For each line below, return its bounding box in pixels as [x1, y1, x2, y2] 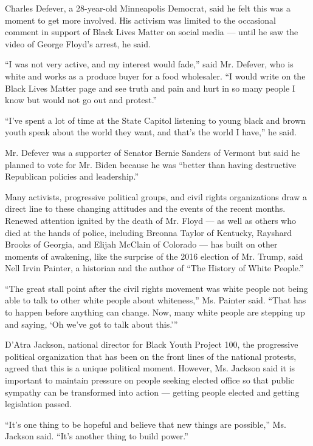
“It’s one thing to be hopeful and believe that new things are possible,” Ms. [5, 417, 286, 430]
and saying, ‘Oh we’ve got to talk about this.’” [5, 317, 178, 330]
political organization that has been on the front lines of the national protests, [5, 350, 297, 362]
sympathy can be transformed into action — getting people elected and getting [5, 385, 300, 398]
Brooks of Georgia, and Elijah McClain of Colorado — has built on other [5, 238, 278, 251]
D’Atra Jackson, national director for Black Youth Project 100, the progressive [5, 338, 298, 351]
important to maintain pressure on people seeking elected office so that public [5, 374, 295, 387]
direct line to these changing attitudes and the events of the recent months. [5, 202, 286, 215]
